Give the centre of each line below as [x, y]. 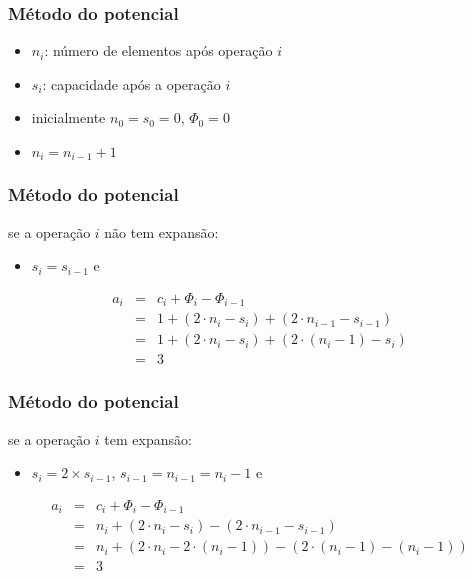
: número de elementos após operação [158, 50]
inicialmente [68, 117]
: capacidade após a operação [131, 83]
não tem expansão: [161, 231]
